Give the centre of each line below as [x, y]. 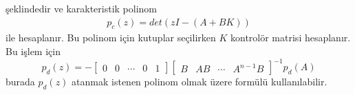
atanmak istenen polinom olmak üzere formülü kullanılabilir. [200, 82]
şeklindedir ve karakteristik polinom [82, 8]
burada [20, 82]
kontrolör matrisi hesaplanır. [291, 38]
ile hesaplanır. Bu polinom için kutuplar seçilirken [111, 38]
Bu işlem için [33, 51]
